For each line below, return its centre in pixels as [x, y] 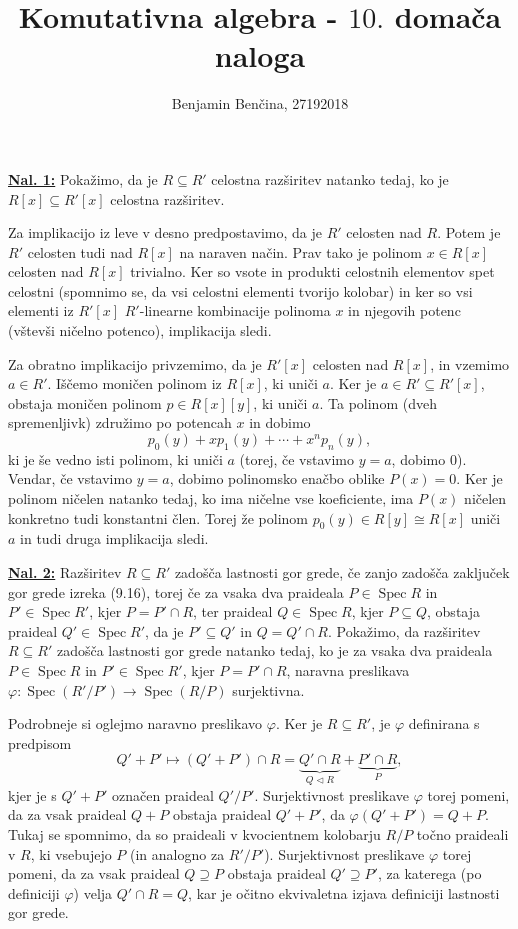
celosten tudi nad [80, 251]
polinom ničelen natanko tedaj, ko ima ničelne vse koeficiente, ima [211, 498]
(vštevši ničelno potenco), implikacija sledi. [140, 330]
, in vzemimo [470, 363]
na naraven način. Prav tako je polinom [300, 251]
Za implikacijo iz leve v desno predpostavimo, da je [165, 232]
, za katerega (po [429, 873]
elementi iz [41, 310]
